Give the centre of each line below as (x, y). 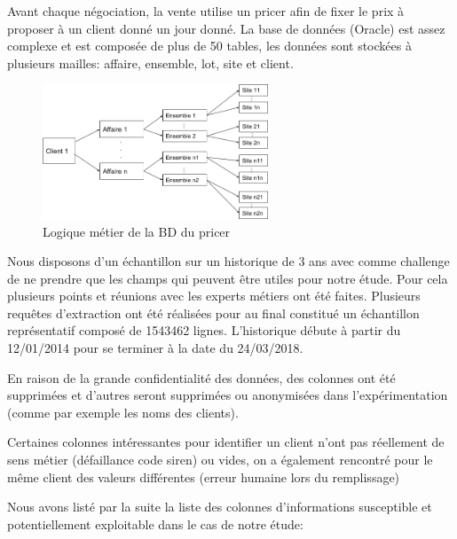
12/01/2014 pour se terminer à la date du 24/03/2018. (155, 348)
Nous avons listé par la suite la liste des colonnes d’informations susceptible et (220, 507)
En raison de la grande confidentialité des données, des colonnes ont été (201, 377)
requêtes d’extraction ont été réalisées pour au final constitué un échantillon (213, 312)
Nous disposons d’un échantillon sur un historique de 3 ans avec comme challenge (228, 261)
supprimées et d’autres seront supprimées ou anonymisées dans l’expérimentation (228, 395)
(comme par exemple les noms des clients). (123, 412)
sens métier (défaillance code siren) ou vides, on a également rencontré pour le (220, 460)
